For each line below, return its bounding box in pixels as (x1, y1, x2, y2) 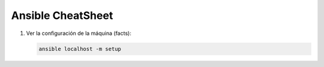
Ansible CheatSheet (11, 9, 113, 22)
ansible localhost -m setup (38, 45, 121, 52)
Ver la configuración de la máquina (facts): (26, 30, 131, 37)
